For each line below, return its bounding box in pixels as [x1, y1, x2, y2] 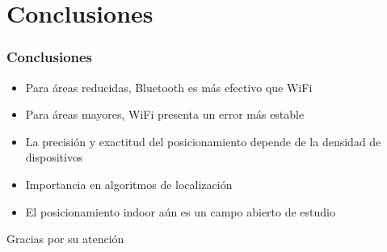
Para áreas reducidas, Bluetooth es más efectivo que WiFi [25, 78, 313, 95]
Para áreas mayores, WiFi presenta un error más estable [25, 106, 305, 123]
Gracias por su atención [6, 230, 124, 247]
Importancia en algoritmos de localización [25, 175, 233, 192]
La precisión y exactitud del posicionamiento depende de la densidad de [25, 132, 381, 149]
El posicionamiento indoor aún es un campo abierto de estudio [25, 203, 335, 220]
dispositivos [25, 149, 83, 166]
